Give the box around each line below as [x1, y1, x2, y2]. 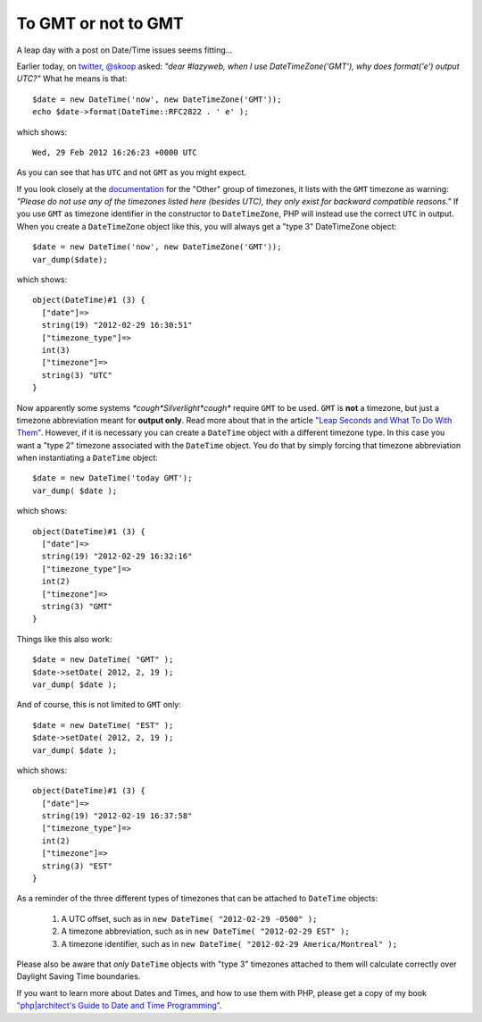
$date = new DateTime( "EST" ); [32, 720, 174, 730]
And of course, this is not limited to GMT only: [16, 699, 182, 710]
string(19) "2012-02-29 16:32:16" [41, 551, 193, 562]
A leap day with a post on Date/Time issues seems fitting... [16, 45, 233, 55]
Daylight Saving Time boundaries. [16, 971, 141, 982]
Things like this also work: [16, 633, 112, 644]
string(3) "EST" [41, 860, 113, 871]
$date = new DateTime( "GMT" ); [32, 655, 174, 665]
